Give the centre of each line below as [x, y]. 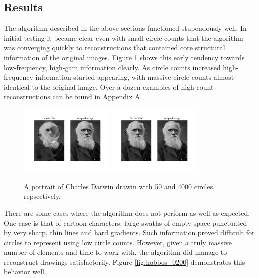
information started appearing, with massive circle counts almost [135, 77]
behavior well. [25, 271]
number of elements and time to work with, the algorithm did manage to [116, 252]
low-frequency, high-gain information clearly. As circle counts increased [112, 67]
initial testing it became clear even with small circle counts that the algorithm [124, 38]
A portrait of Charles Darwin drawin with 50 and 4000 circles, [120, 186]
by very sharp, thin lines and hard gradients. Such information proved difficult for [129, 232]
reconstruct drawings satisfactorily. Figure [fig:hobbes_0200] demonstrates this [125, 261]
